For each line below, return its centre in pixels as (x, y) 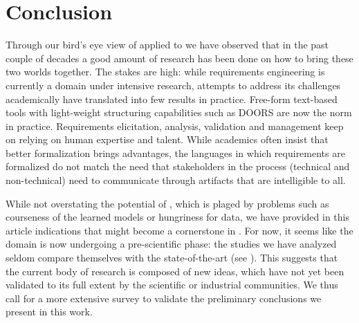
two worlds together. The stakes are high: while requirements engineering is (165, 72)
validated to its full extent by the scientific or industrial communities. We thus (172, 285)
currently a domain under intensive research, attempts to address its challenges (173, 85)
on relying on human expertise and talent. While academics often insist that (167, 139)
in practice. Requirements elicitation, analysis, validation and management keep (175, 126)
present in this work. (49, 312)
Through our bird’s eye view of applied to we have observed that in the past (167, 45)
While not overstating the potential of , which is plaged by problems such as (167, 203)
